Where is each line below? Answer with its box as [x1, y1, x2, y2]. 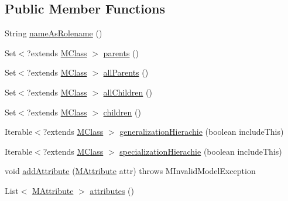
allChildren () [103, 86, 152, 98]
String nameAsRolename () [5, 27, 102, 39]
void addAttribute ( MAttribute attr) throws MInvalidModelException [5, 165, 256, 177]
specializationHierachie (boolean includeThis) [119, 145, 282, 157]
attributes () [90, 184, 134, 196]
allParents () [103, 66, 149, 79]
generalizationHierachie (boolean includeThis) [119, 125, 284, 138]
